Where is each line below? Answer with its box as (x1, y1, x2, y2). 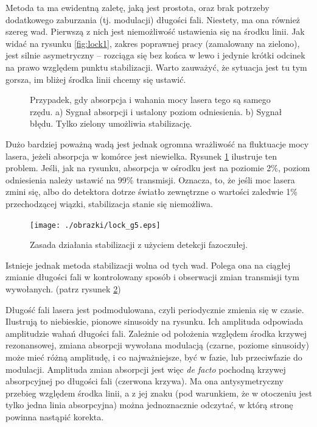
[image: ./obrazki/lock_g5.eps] (30, 221, 161, 230)
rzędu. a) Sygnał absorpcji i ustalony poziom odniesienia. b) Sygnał (30, 105, 282, 118)
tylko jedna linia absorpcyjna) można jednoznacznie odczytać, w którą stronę (5, 398, 293, 411)
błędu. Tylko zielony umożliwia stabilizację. (30, 117, 192, 130)
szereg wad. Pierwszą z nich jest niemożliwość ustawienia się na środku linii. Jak (5, 25, 305, 38)
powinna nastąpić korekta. (5, 410, 104, 423)
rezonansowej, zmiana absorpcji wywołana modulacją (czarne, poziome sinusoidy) (5, 339, 310, 351)
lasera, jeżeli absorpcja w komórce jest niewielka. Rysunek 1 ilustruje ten (5, 149, 277, 162)
